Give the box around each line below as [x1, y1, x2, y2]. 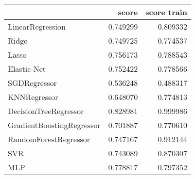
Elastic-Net [8, 63, 46, 74]
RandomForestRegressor [8, 133, 90, 145]
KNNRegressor [8, 91, 58, 102]
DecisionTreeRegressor [8, 105, 84, 116]
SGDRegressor [8, 77, 57, 88]
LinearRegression [8, 21, 66, 32]
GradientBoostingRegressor [8, 119, 101, 130]
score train [145, 6, 187, 17]
